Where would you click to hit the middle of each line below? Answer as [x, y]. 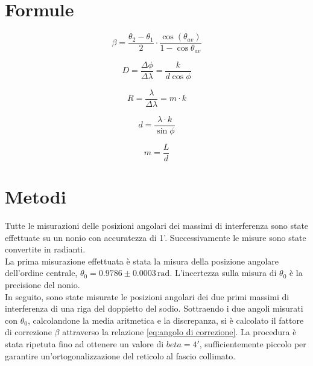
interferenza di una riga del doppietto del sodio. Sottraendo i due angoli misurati [154, 308]
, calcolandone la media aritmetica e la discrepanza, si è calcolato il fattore [166, 320]
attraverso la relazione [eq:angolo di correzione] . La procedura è [179, 332]
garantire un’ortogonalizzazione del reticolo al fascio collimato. [120, 355]
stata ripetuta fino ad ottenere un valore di [84, 343]
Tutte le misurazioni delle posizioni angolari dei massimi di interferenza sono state [157, 226]
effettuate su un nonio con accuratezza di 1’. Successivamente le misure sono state [156, 237]
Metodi [36, 197]
